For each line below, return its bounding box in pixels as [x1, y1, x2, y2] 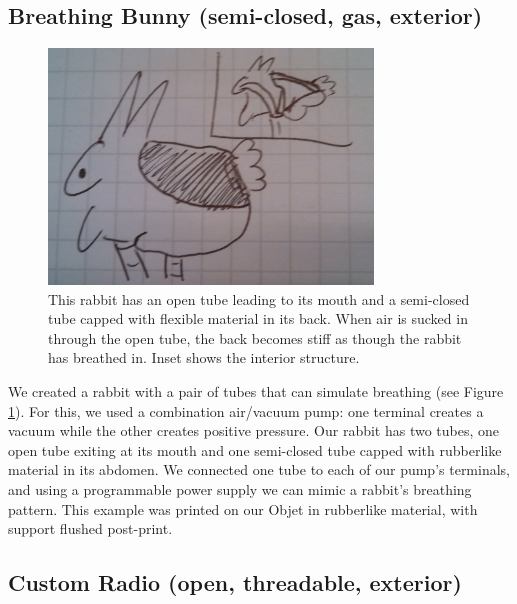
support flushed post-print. [8, 518, 173, 539]
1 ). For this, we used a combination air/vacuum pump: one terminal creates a [8, 400, 484, 421]
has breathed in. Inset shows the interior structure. [48, 347, 360, 368]
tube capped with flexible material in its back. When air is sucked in [48, 308, 468, 329]
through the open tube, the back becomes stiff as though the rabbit [48, 327, 462, 348]
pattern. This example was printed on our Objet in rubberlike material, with [8, 498, 478, 519]
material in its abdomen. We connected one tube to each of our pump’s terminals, [8, 459, 511, 480]
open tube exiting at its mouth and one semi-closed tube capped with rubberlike [8, 439, 502, 460]
